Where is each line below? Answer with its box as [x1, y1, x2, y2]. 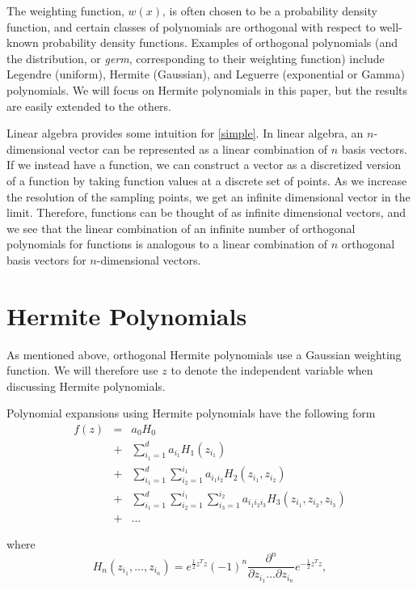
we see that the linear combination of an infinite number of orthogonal [6, 219, 356, 236]
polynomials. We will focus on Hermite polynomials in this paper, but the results [6, 81, 408, 98]
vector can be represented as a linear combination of [69, 140, 328, 157]
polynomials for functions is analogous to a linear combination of [6, 235, 328, 252]
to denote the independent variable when [171, 362, 373, 379]
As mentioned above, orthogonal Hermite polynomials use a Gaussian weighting [6, 345, 402, 362]
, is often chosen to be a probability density [162, 2, 377, 19]
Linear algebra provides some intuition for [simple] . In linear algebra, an [6, 125, 364, 142]
